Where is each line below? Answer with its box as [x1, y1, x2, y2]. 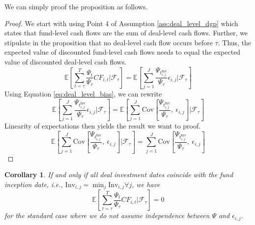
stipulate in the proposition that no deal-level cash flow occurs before [4, 37, 213, 47]
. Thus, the [218, 37, 252, 47]
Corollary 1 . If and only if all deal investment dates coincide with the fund [4, 169, 233, 180]
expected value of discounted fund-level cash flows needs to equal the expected [4, 47, 241, 57]
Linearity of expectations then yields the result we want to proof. [4, 121, 201, 131]
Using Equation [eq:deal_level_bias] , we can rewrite [4, 89, 162, 99]
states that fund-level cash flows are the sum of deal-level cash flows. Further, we [4, 28, 248, 38]
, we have [132, 179, 160, 189]
